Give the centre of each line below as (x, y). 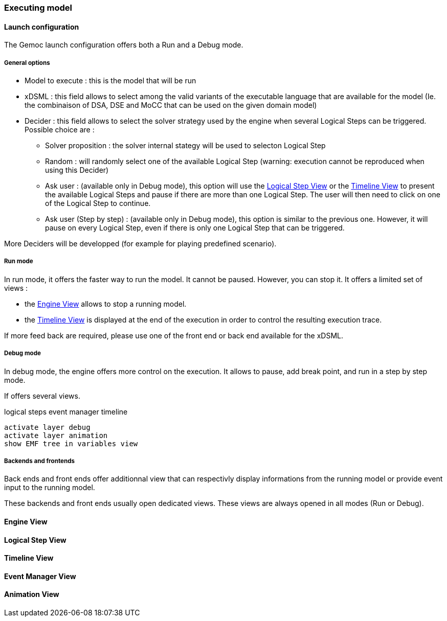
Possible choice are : (60, 130)
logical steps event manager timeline (66, 411)
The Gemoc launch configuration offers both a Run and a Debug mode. (124, 45)
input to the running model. (50, 488)
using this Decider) (77, 170)
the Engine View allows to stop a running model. (106, 304)
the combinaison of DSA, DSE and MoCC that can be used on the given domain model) (171, 105)
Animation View (32, 594)
